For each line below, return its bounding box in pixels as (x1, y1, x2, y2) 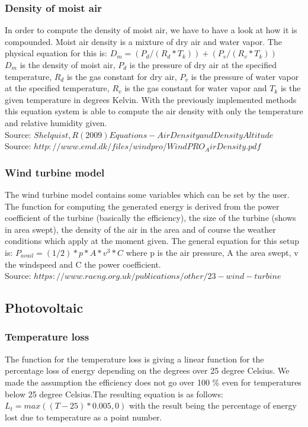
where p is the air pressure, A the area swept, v (126, 246, 299, 258)
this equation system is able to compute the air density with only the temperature (5, 105, 303, 117)
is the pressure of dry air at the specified (129, 59, 277, 70)
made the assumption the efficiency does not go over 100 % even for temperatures (5, 375, 301, 388)
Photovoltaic (5, 298, 84, 317)
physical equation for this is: (5, 47, 107, 59)
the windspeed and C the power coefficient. (5, 258, 161, 270)
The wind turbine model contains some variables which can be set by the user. (5, 188, 290, 200)
